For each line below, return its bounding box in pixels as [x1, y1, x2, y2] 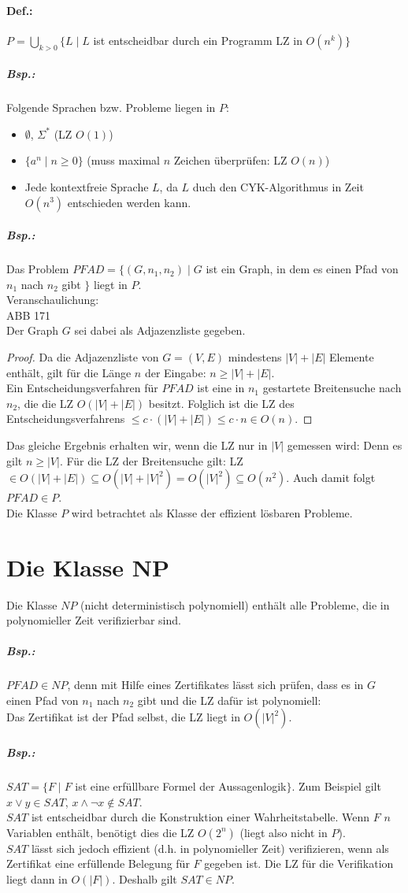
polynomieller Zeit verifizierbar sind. [6, 612, 181, 628]
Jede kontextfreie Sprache [24, 178, 149, 195]
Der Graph [6, 322, 59, 339]
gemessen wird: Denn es [287, 437, 402, 454]
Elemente [329, 349, 374, 365]
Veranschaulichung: [6, 291, 99, 308]
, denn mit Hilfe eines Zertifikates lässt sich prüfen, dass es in [67, 676, 364, 693]
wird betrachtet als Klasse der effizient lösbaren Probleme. [71, 504, 353, 521]
